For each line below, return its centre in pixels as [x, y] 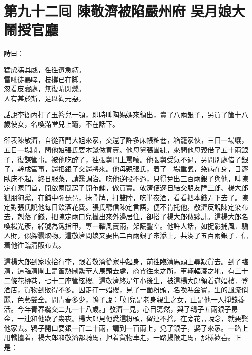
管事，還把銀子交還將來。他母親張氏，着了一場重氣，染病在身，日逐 [139, 169]
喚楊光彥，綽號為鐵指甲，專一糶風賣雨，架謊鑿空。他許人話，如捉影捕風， [123, 226]
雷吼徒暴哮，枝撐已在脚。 [45, 79]
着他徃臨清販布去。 [34, 245]
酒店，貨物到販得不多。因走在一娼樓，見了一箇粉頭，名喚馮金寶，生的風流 [123, 290]
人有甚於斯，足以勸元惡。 [45, 98]
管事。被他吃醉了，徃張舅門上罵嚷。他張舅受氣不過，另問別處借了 [136, 159]
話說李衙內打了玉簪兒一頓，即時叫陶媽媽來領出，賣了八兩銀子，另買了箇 [119, 114]
